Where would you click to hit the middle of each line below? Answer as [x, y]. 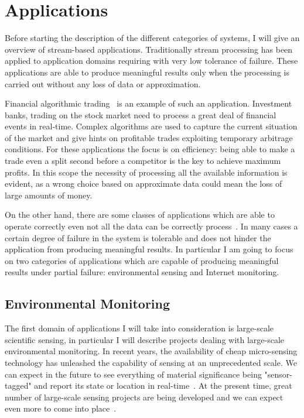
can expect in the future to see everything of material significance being [133, 374]
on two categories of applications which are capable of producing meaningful [142, 260]
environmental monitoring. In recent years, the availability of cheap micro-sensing [151, 351]
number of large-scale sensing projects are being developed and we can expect [144, 397]
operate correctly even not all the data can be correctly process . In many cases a [151, 226]
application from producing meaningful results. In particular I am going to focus [149, 249]
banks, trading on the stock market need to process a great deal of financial [141, 114]
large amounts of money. [49, 195]
